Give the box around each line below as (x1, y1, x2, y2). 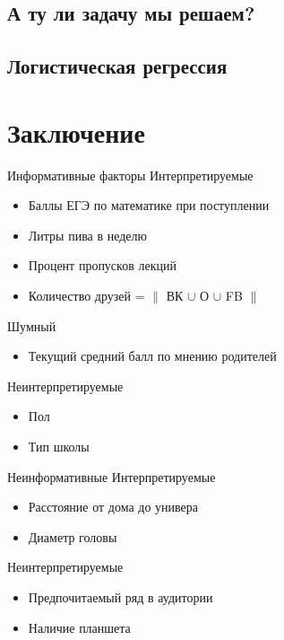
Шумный (7, 316, 56, 335)
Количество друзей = (28, 286, 145, 305)
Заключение (7, 113, 145, 150)
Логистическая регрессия (7, 52, 228, 80)
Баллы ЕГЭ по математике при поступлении (28, 196, 270, 215)
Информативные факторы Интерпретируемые (7, 165, 254, 184)
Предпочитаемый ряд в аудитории (28, 588, 213, 606)
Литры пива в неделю (28, 225, 148, 244)
